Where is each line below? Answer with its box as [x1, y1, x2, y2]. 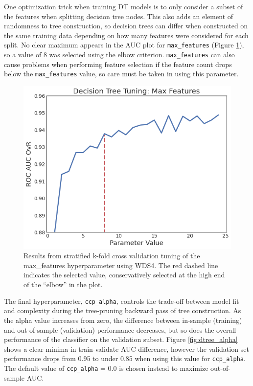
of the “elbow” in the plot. [23, 279, 103, 290]
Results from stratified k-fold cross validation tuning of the [23, 250, 200, 261]
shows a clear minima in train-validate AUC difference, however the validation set [4, 343, 249, 354]
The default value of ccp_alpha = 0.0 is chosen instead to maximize [4, 363, 208, 373]
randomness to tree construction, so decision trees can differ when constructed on [4, 21, 248, 31]
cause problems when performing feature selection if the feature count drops [4, 59, 232, 69]
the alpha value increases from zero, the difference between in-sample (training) [4, 315, 242, 325]
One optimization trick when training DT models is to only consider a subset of [4, 1, 243, 11]
